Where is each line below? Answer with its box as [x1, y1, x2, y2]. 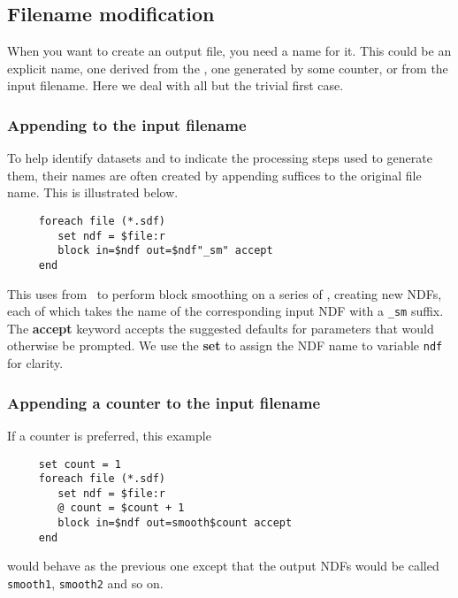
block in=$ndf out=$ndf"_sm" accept [57, 244, 273, 257]
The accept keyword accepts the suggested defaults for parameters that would [7, 318, 434, 337]
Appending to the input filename [7, 113, 247, 135]
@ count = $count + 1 [57, 502, 185, 515]
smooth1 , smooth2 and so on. [7, 574, 164, 593]
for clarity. [7, 354, 64, 372]
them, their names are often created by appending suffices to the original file [7, 165, 422, 184]
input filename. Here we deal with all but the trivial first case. [7, 76, 344, 95]
